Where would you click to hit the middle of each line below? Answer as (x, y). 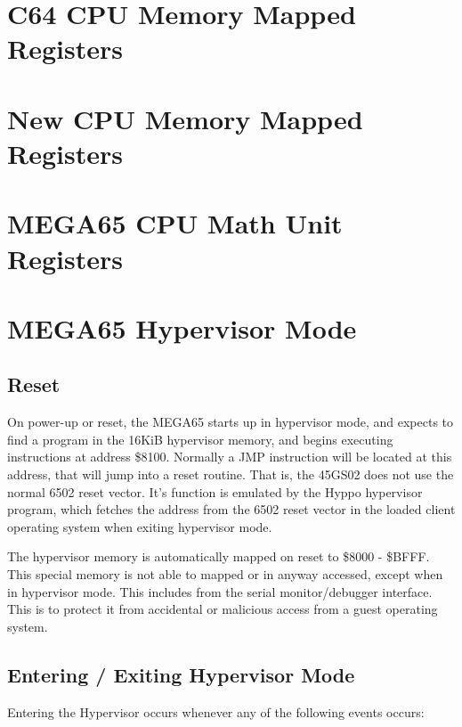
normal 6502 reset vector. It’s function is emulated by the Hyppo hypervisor (215, 491)
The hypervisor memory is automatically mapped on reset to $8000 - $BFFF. (219, 556)
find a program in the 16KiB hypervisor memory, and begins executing (200, 439)
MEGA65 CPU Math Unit (175, 223)
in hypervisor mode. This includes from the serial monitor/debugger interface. (220, 591)
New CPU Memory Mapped (185, 118)
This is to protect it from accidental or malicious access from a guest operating (223, 609)
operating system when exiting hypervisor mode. (140, 526)
